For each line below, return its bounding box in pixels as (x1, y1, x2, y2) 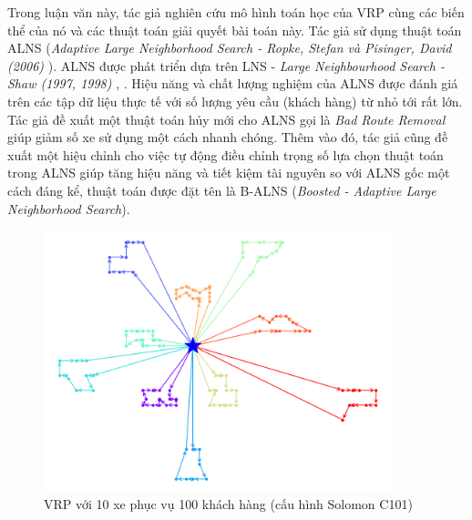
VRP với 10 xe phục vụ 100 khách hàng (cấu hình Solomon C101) (44, 494, 413, 513)
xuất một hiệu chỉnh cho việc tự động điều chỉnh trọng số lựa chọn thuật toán (7, 145, 444, 164)
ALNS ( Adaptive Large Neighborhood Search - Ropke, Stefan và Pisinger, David (7, 38, 452, 57)
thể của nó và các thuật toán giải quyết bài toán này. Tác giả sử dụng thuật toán (7, 20, 462, 39)
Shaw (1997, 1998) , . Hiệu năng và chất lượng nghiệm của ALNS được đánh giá (7, 74, 458, 93)
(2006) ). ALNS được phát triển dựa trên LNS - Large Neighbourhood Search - (7, 56, 445, 75)
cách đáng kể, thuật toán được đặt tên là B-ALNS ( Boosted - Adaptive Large (7, 180, 436, 199)
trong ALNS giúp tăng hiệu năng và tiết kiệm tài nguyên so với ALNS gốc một (7, 163, 450, 182)
